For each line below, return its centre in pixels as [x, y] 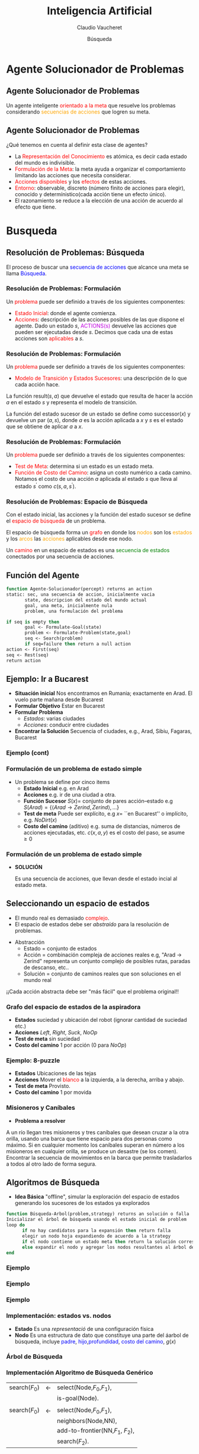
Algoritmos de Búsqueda [53, 1183]
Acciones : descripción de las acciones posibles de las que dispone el [99, 319]
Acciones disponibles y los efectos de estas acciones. [81, 181]
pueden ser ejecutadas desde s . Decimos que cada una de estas [94, 332]
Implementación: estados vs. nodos [59, 1316]
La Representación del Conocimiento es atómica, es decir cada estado [101, 156]
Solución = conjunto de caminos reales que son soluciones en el [102, 974]
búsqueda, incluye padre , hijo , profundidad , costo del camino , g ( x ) [95, 1341]
